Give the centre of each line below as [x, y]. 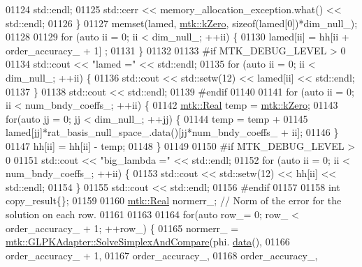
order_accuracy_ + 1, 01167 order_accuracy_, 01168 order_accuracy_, [162, 255]
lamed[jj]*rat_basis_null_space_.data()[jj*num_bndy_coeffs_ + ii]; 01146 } [172, 132]
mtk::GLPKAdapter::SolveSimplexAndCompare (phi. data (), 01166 [148, 242]
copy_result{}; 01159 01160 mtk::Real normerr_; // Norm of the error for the [174, 200]
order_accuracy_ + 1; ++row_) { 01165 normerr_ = [122, 228]
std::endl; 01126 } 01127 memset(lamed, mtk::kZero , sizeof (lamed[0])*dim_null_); [182, 23]
